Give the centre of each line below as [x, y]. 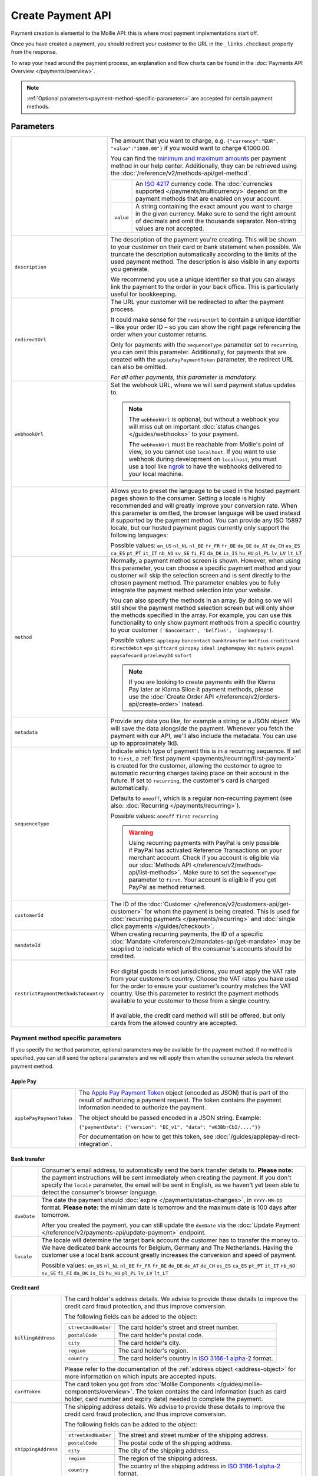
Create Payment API [61, 15]
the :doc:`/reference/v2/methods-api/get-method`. [181, 173]
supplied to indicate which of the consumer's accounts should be [201, 949]
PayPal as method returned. [167, 887]
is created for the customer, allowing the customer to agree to [196, 766]
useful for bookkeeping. [143, 294]
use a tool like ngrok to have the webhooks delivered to [205, 466]
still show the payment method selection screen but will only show [202, 608]
